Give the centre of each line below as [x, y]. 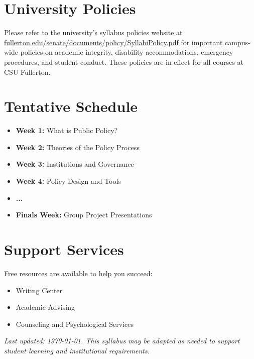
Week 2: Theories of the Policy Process [78, 147]
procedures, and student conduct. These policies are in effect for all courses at [124, 62]
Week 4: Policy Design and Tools [68, 181]
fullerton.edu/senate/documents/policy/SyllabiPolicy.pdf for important [113, 42]
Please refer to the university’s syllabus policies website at [93, 32]
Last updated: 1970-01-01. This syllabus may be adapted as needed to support [122, 341]
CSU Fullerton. [27, 72]
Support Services [64, 249]
